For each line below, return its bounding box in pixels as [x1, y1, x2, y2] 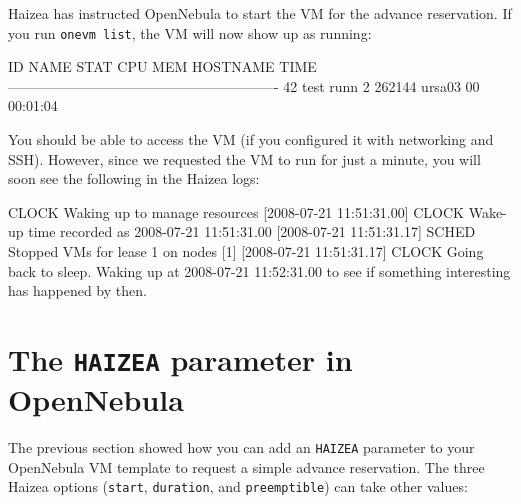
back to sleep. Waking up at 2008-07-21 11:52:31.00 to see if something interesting [8, 260, 511, 281]
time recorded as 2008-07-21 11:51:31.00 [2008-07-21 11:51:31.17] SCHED [28, 221, 476, 242]
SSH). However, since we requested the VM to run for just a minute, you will [8, 148, 481, 169]
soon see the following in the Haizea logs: [8, 168, 260, 189]
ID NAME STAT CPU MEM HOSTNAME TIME [8, 56, 317, 77]
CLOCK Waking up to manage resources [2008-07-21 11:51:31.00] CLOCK [8, 201, 464, 222]
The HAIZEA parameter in [8, 338, 353, 379]
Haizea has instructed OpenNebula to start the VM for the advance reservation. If [8, 3, 512, 23]
